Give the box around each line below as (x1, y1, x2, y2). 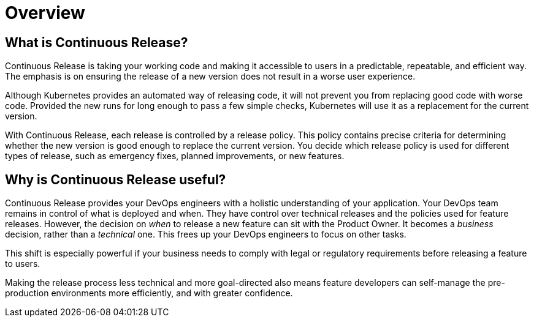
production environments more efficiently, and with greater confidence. (5, 288, 293, 299)
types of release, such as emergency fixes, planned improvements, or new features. (5, 151, 345, 162)
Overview (5, 2, 85, 23)
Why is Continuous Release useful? (5, 171, 226, 187)
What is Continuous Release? (5, 34, 188, 50)
